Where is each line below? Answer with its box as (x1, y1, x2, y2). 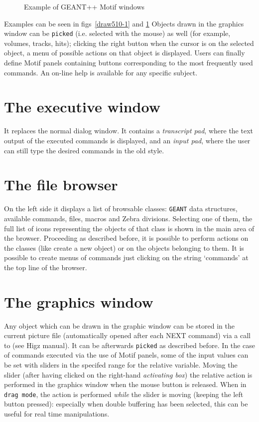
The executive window (4, 96, 160, 117)
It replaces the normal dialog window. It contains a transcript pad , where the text (4, 125, 253, 136)
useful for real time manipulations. (4, 409, 110, 419)
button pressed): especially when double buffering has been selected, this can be (4, 399, 248, 409)
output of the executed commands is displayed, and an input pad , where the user (4, 135, 251, 145)
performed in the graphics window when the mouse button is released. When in (4, 379, 247, 390)
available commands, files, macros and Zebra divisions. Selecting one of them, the (4, 213, 253, 223)
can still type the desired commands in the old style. (4, 145, 164, 155)
